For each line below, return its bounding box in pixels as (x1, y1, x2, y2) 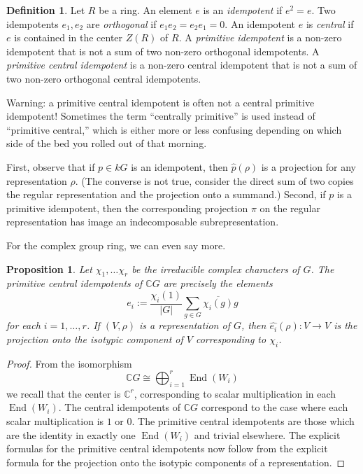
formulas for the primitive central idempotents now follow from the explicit (6, 441, 328, 456)
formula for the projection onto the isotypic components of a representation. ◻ (6, 454, 346, 469)
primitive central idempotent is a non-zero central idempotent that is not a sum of (6, 57, 357, 72)
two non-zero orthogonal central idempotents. (6, 71, 201, 85)
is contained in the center (14, 30, 123, 45)
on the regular (259, 200, 320, 215)
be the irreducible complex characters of (131, 261, 300, 276)
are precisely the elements (163, 276, 273, 291)
